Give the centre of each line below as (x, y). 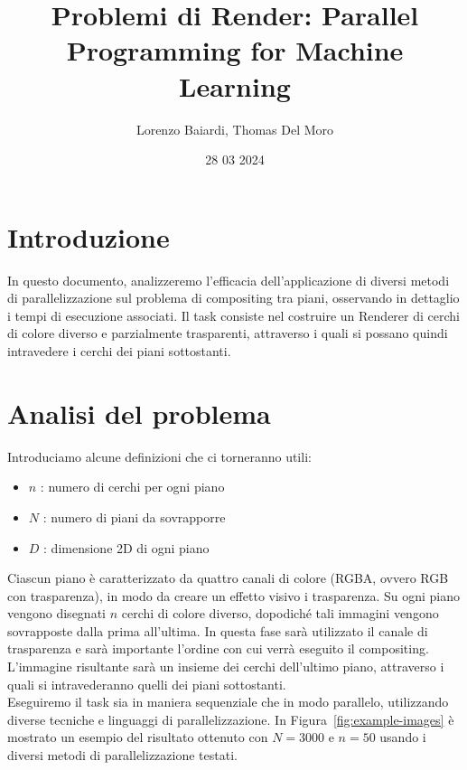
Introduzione (89, 236)
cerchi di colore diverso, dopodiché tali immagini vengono (280, 613)
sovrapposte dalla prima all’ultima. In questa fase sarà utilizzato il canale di (218, 630)
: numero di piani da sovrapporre (134, 516)
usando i (403, 737)
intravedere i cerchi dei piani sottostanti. (119, 351)
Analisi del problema (139, 413)
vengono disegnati (56, 613)
